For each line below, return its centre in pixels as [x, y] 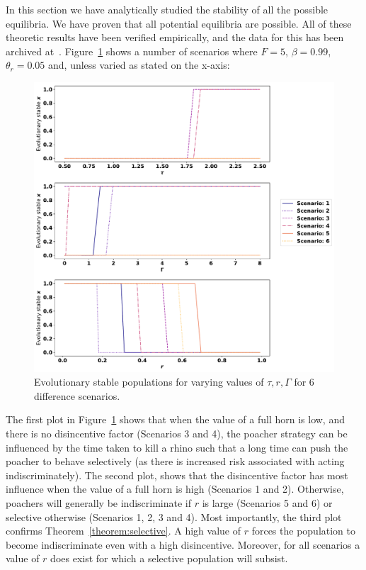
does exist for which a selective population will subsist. [169, 558]
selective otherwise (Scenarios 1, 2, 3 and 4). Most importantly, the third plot [174, 516]
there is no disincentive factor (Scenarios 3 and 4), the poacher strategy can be [177, 434]
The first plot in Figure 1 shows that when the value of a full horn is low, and [175, 419]
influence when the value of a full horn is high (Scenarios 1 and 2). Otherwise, [175, 489]
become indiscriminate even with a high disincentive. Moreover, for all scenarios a [183, 544]
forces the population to [304, 531]
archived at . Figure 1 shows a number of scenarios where [132, 51]
